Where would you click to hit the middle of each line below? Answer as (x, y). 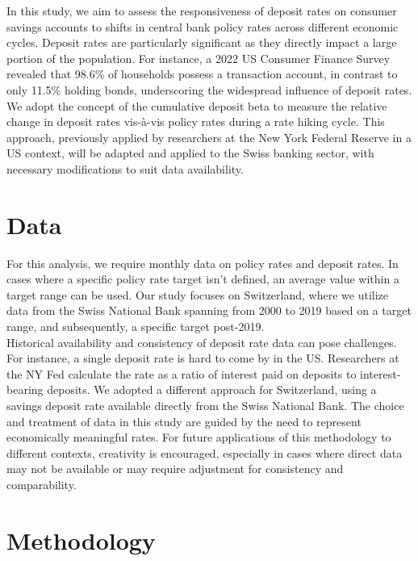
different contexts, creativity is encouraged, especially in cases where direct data (205, 452)
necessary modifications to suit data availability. (125, 168)
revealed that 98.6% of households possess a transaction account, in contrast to (202, 74)
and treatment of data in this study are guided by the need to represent (184, 421)
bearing (25, 389)
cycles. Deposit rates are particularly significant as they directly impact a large (202, 42)
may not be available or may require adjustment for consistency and (175, 469)
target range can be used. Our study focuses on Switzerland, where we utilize (197, 294)
